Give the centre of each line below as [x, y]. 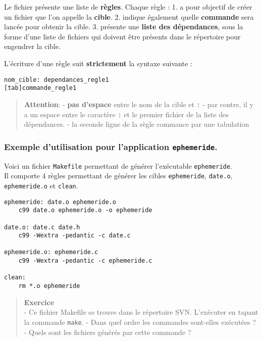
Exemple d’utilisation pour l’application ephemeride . [111, 146]
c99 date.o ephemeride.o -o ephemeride [85, 210]
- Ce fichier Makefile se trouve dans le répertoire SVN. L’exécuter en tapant [141, 312]
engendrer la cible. [33, 46]
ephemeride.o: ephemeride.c [51, 252]
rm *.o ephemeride [49, 286]
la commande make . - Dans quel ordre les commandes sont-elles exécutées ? [140, 322]
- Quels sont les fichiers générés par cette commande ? [108, 332]
